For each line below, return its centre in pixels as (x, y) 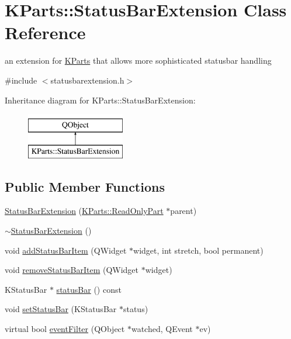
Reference (45, 32)
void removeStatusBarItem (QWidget (72, 270)
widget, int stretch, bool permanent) (198, 250)
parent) (183, 211)
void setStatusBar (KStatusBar (61, 309)
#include (21, 80)
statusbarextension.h (87, 80)
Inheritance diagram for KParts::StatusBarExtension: (100, 100)
